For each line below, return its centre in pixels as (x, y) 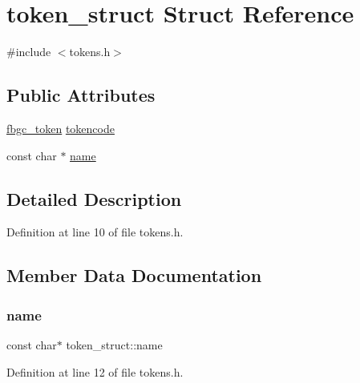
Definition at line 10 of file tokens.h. (95, 232)
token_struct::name (114, 344)
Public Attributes (81, 95)
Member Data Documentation (134, 275)
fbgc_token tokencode (61, 128)
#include (29, 52)
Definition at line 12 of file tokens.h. (95, 371)
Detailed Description (94, 198)
